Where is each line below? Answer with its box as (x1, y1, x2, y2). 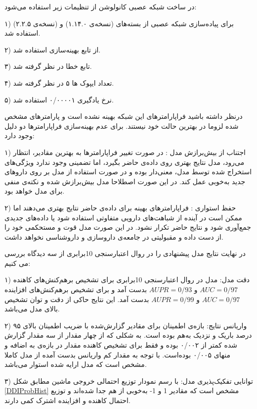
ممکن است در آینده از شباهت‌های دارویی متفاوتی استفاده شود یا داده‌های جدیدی (4, 212, 242, 222)
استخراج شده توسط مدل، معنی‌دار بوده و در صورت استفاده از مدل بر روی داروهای (4, 166, 252, 177)
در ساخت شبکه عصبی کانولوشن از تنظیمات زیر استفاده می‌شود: (4, 1, 197, 11)
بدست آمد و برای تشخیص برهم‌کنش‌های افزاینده (4, 284, 147, 295)
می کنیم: (4, 257, 31, 268)
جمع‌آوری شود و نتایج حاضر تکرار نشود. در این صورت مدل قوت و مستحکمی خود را (4, 222, 251, 232)
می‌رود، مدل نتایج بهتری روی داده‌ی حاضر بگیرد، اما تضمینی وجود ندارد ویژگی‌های (4, 156, 245, 167)
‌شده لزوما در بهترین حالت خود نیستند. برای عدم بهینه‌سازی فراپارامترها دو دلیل (4, 120, 239, 131)
